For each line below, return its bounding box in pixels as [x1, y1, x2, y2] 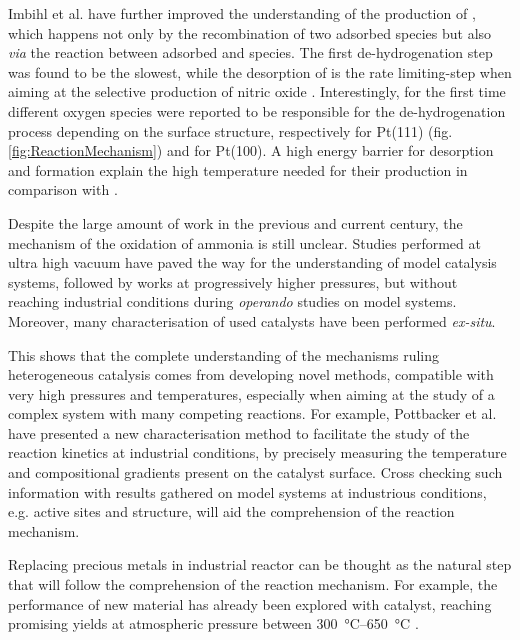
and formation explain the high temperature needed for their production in [8, 159, 468, 180]
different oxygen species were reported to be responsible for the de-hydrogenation [8, 100, 506, 121]
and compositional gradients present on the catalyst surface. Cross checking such [8, 462, 503, 483]
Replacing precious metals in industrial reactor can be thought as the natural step [8, 554, 512, 575]
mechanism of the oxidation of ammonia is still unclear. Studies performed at [8, 232, 481, 253]
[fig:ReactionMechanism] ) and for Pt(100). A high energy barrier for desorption [8, 140, 494, 161]
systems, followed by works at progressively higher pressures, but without [8, 271, 458, 292]
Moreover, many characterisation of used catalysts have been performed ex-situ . [8, 310, 496, 331]
